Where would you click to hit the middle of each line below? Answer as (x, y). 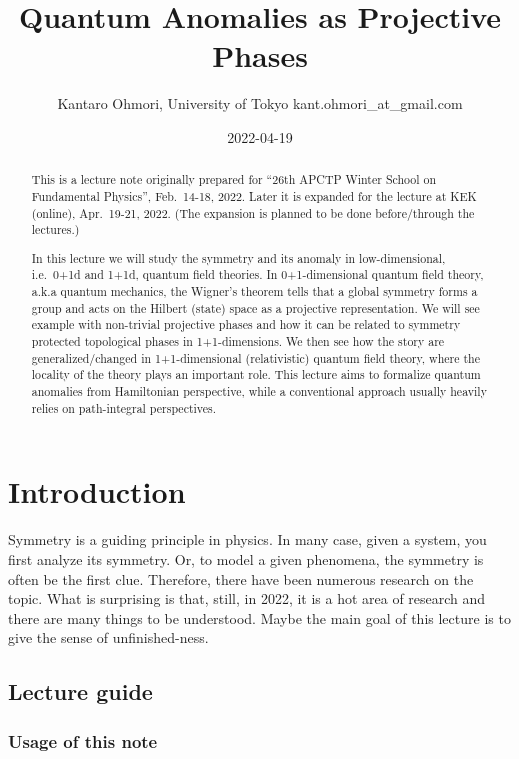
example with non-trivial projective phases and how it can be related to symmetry (246, 324)
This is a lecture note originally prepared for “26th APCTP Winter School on (234, 179)
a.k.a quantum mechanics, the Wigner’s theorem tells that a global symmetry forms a (254, 291)
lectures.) (55, 229)
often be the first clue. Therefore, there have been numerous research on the (241, 578)
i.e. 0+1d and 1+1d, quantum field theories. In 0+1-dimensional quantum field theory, (257, 274)
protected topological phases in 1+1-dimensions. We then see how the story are (238, 341)
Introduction (97, 491)
